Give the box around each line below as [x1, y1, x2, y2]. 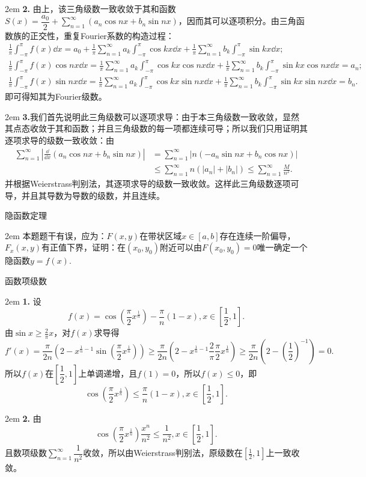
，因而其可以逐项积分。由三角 [178, 14, 296, 27]
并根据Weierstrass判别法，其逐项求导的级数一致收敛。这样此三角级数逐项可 [5, 177, 299, 189]
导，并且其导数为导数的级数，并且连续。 [5, 189, 165, 201]
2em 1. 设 [5, 294, 41, 307]
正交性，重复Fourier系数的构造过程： [29, 29, 174, 41]
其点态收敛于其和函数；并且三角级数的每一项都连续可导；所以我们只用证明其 [5, 122, 308, 135]
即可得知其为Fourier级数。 [5, 90, 107, 103]
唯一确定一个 [257, 241, 308, 254]
